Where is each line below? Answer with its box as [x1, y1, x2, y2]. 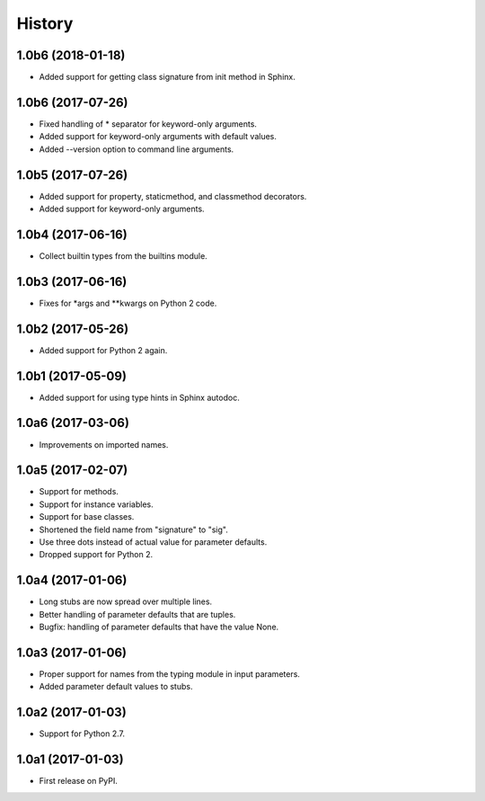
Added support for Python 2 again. [39, 344, 168, 355]
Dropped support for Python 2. [39, 549, 153, 560]
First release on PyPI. [39, 776, 119, 787]
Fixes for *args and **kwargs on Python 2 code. [39, 298, 217, 308]
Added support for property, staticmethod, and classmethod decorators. [39, 191, 307, 201]
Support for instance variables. [39, 499, 154, 510]
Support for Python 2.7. [39, 728, 126, 739]
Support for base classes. [39, 512, 135, 522]
